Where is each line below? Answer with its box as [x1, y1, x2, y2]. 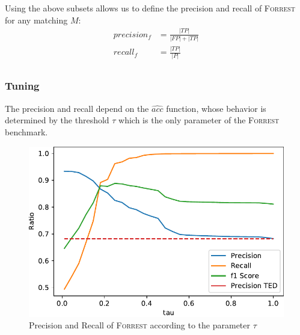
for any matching [5, 13, 68, 26]
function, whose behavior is [166, 102, 266, 114]
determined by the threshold [5, 114, 109, 126]
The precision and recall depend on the [5, 102, 149, 114]
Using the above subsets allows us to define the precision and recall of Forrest [5, 2, 296, 14]
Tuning [5, 78, 40, 93]
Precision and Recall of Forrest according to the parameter [29, 319, 251, 331]
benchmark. [5, 125, 48, 138]
